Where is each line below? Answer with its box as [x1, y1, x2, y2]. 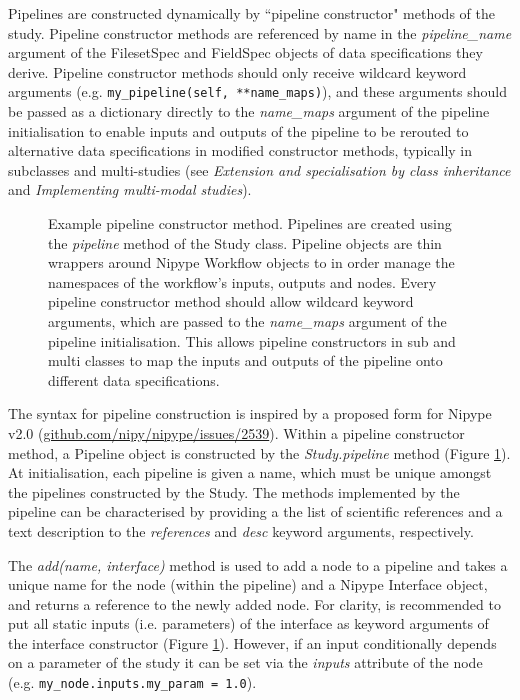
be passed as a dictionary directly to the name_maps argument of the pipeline [8, 101, 490, 122]
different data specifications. [48, 369, 220, 390]
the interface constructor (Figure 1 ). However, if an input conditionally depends [8, 632, 497, 653]
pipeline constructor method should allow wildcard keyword [48, 291, 414, 312]
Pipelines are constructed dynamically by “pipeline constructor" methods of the [8, 3, 495, 23]
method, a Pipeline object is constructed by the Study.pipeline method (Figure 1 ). [8, 442, 511, 463]
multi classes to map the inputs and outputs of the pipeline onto [48, 350, 443, 371]
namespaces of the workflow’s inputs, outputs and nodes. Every [48, 271, 437, 292]
